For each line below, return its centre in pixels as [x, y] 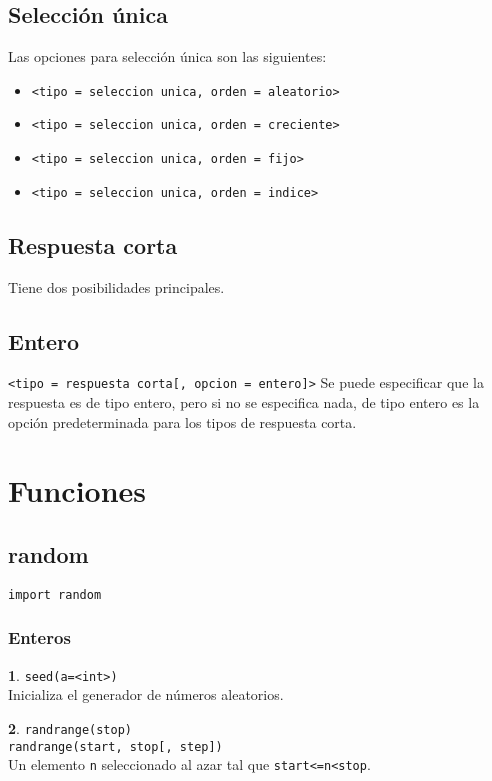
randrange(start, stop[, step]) [115, 746]
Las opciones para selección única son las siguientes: [167, 56]
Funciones [77, 490]
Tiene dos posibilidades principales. [116, 286]
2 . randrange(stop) [70, 727]
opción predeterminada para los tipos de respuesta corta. [182, 421]
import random [55, 594]
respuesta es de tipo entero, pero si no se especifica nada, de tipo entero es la [244, 402]
